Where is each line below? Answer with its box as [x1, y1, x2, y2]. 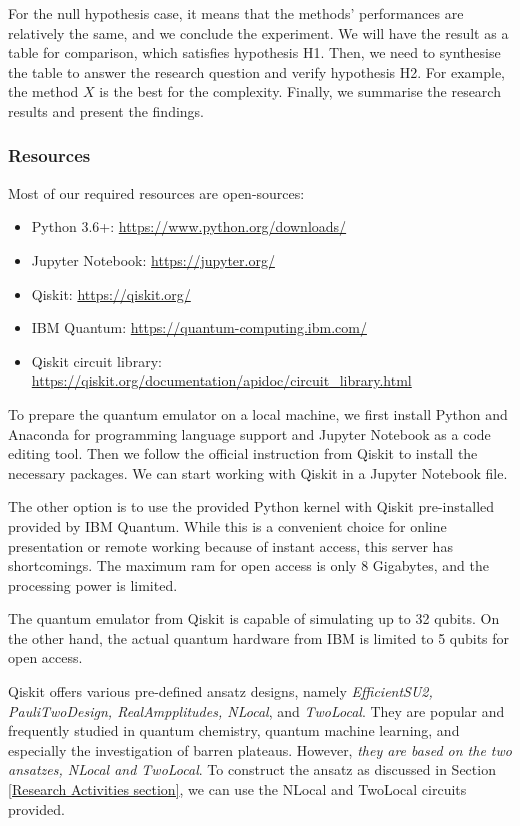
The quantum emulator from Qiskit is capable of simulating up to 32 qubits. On [8, 608, 500, 629]
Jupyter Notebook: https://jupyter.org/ [31, 249, 275, 270]
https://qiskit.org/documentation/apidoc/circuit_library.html [31, 370, 412, 391]
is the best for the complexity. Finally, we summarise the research [99, 81, 501, 102]
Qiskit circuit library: [31, 350, 162, 371]
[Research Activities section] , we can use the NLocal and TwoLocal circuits [8, 779, 467, 800]
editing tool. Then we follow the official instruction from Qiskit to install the [8, 443, 478, 464]
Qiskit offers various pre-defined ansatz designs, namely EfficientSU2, [8, 681, 433, 702]
